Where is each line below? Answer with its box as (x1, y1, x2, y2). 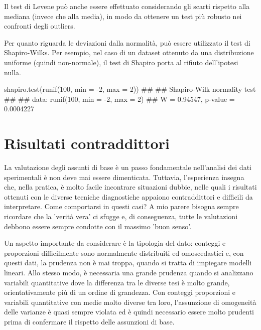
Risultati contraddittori (4, 133, 170, 153)
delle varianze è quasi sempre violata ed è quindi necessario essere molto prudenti (4, 306, 254, 317)
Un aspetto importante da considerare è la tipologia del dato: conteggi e (4, 238, 226, 248)
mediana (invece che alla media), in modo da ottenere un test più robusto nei (4, 11, 242, 21)
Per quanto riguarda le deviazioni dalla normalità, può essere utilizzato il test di (4, 37, 250, 48)
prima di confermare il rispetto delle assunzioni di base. (4, 316, 175, 326)
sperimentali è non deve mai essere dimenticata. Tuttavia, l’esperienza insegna (4, 172, 244, 182)
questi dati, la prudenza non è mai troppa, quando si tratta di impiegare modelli (4, 257, 252, 268)
